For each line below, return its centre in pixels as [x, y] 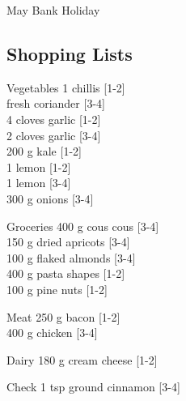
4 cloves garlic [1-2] [54, 119]
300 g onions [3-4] [50, 198]
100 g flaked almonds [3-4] [71, 257]
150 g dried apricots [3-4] [68, 242]
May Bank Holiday [53, 10]
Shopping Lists [70, 53]
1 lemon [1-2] [39, 166]
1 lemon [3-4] [39, 183]
